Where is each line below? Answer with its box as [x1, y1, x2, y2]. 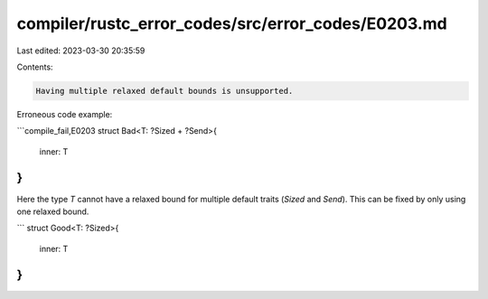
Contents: [16, 61, 53, 72]
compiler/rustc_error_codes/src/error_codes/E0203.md [16, 14, 447, 33]
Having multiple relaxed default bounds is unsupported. [35, 86, 294, 96]
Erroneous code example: [16, 108, 113, 119]
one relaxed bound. [16, 206, 89, 217]
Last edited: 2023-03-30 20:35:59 [16, 45, 145, 56]
